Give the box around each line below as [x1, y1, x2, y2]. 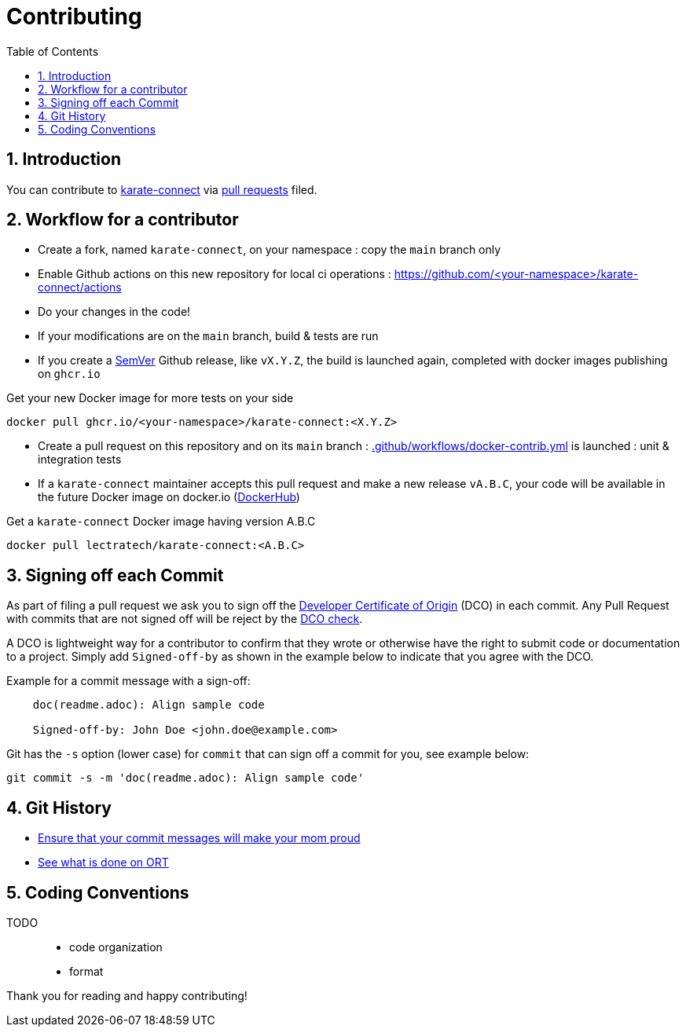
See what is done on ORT [38, 855, 169, 870]
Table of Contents [6, 44, 99, 58]
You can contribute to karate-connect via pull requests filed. [6, 182, 317, 196]
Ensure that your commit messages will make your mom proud [38, 831, 361, 845]
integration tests [38, 452, 122, 467]
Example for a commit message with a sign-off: [6, 674, 251, 688]
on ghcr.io [38, 367, 101, 381]
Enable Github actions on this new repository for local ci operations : [38, 267, 391, 281]
